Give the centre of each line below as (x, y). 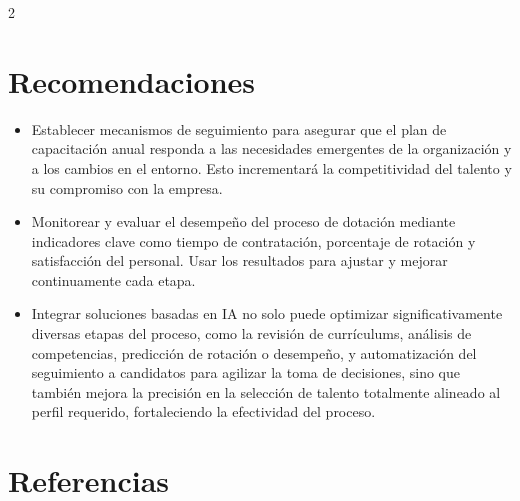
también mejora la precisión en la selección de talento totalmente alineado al (266, 391)
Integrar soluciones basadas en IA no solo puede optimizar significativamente (267, 313)
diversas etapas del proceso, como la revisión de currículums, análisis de (251, 333)
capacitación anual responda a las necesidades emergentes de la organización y (271, 148)
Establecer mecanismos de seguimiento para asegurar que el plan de (239, 128)
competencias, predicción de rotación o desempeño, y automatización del (254, 352)
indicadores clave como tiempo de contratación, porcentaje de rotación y (253, 240)
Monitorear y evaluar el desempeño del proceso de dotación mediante (243, 221)
